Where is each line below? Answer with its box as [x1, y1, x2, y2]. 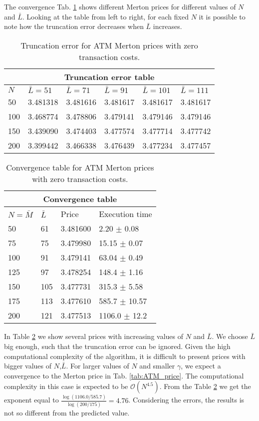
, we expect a [181, 360, 221, 371]
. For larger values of [66, 360, 129, 371]
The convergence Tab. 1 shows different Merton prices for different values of [4, 1, 236, 11]
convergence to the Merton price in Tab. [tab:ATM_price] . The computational [4, 370, 244, 380]
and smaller [139, 360, 175, 371]
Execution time [99, 208, 152, 220]
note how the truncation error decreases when [4, 21, 144, 31]
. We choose [212, 331, 248, 341]
